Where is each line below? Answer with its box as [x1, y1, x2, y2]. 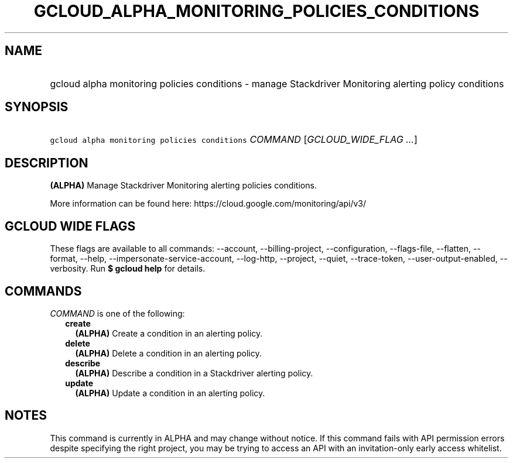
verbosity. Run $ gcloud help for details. [50, 263, 206, 274]
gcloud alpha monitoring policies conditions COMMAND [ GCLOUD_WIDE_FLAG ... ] [50, 133, 418, 146]
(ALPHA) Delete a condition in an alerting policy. [75, 348, 262, 358]
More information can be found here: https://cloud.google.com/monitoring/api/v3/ [50, 198, 367, 209]
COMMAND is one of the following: [50, 308, 185, 318]
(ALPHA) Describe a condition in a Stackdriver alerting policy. [75, 368, 313, 378]
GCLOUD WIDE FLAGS [5, 218, 136, 234]
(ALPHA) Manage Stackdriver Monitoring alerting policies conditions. [50, 180, 317, 191]
